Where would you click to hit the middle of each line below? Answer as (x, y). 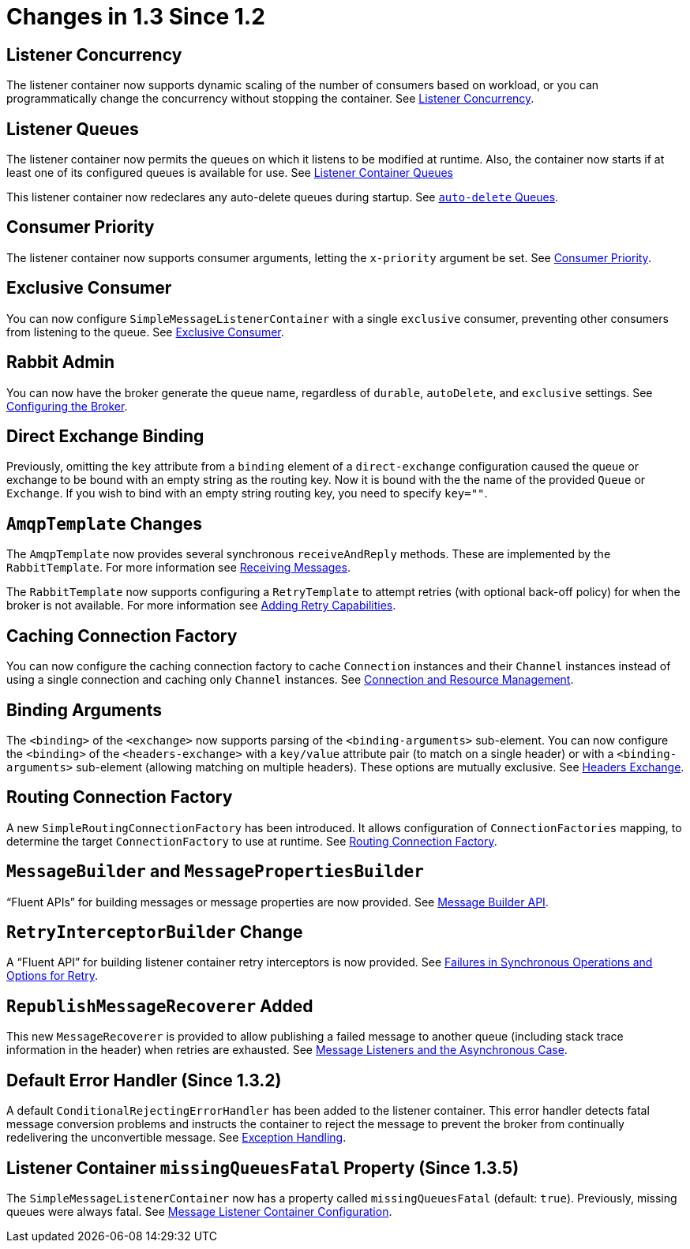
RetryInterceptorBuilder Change (155, 932)
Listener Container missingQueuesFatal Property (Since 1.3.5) (263, 1168)
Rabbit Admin (61, 362)
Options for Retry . (52, 976)
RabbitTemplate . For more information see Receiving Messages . (178, 568)
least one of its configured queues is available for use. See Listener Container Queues (230, 173)
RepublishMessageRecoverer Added (160, 1006)
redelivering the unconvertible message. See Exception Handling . (176, 1138)
